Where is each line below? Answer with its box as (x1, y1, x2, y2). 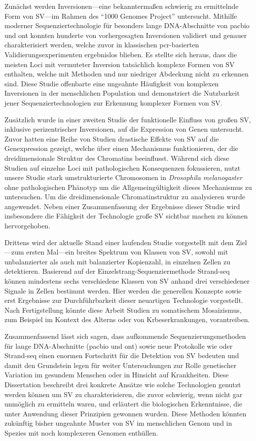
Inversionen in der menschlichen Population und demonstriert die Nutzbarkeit (4, 88, 240, 98)
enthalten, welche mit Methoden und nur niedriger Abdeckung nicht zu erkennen (4, 69, 249, 79)
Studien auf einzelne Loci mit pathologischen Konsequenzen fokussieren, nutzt (4, 162, 241, 173)
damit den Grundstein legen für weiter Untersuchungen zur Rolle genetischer (4, 360, 237, 370)
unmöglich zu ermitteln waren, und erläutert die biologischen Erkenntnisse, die (4, 399, 243, 409)
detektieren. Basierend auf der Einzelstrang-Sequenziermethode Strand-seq (4, 266, 230, 276)
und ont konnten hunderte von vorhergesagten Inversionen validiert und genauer (4, 30, 247, 40)
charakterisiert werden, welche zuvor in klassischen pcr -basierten (4, 39, 199, 50)
